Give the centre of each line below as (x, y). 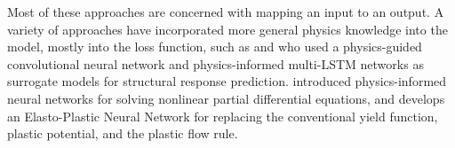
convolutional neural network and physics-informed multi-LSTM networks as (216, 63)
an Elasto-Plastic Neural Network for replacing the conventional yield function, (223, 116)
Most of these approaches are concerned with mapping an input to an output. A (226, 12)
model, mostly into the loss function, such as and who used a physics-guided (215, 47)
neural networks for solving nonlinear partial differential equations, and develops (226, 98)
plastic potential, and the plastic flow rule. (123, 133)
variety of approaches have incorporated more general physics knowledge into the (227, 29)
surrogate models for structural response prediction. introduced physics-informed (227, 81)
